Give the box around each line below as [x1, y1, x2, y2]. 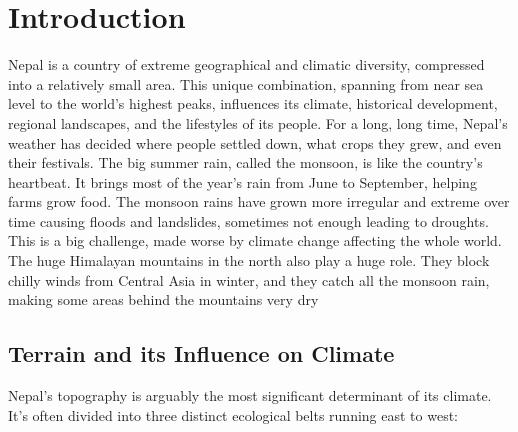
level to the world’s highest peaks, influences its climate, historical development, [8, 93, 498, 114]
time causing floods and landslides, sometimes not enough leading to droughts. [8, 210, 489, 231]
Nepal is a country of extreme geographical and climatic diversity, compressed [8, 54, 485, 75]
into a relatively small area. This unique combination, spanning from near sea [8, 73, 484, 94]
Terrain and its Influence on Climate [8, 338, 395, 369]
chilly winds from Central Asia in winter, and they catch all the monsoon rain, [8, 269, 490, 290]
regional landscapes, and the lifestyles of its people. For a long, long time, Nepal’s [8, 112, 508, 133]
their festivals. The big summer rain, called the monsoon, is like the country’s [8, 152, 483, 173]
